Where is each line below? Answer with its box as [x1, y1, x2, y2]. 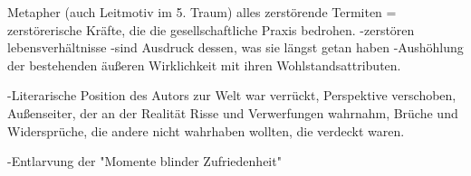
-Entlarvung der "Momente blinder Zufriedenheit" [7, 152, 282, 171]
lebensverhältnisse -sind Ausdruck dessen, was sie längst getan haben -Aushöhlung [7, 38, 464, 57]
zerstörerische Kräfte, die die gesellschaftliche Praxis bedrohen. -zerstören [7, 20, 415, 39]
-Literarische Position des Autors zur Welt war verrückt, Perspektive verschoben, [7, 86, 457, 105]
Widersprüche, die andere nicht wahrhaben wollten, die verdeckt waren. [7, 121, 405, 140]
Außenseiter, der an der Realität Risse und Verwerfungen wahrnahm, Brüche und [7, 103, 458, 122]
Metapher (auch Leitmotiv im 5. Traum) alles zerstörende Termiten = [7, 3, 397, 21]
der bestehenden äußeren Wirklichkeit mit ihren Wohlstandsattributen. [7, 55, 401, 74]
